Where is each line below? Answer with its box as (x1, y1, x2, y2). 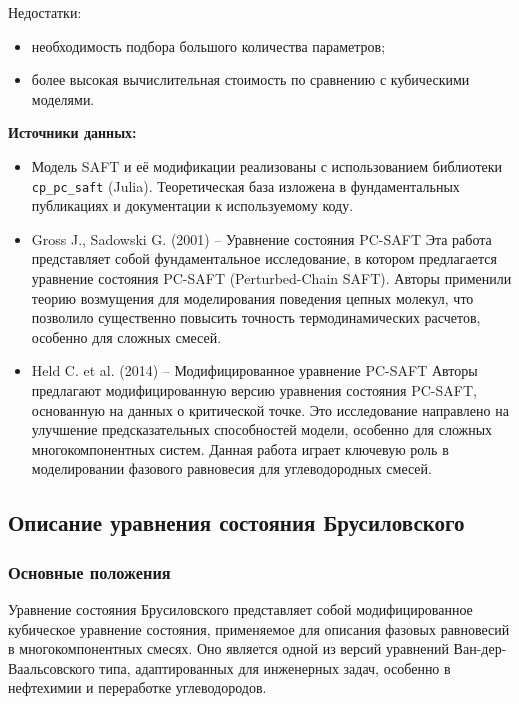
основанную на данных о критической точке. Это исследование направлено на (31, 399, 509, 420)
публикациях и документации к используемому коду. (31, 195, 354, 216)
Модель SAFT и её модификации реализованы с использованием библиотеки (31, 155, 503, 176)
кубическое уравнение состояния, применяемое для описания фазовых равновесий (8, 618, 510, 639)
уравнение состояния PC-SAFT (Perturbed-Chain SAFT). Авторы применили (31, 268, 512, 288)
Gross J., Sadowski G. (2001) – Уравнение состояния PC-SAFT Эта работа (31, 228, 492, 249)
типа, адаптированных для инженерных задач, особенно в (99, 657, 451, 678)
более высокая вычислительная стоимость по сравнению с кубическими (31, 69, 470, 90)
